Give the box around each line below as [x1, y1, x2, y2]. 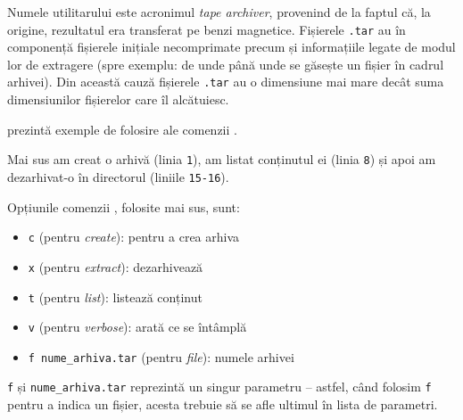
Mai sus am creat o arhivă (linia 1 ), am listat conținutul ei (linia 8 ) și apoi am [7, 150, 436, 169]
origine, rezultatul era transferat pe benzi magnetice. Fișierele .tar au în [7, 20, 406, 38]
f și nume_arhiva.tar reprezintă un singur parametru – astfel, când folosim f [7, 377, 432, 396]
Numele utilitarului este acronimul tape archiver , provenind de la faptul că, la [7, 3, 431, 21]
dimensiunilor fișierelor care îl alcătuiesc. [7, 90, 229, 109]
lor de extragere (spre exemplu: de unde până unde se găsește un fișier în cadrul [7, 54, 444, 73]
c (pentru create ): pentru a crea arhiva [28, 227, 240, 246]
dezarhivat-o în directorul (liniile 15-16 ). [7, 167, 229, 185]
